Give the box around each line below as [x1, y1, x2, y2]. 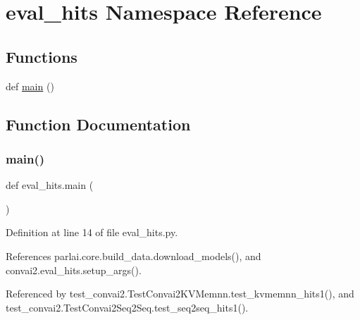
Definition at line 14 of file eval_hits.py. [6, 225, 178, 240]
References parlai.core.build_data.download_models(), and [6, 248, 261, 263]
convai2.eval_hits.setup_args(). [6, 262, 142, 277]
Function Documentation [6, 113, 191, 135]
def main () [6, 78, 54, 93]
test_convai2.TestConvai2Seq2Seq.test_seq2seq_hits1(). [6, 300, 249, 314]
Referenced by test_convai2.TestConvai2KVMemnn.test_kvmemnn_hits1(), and [6, 286, 354, 301]
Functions [6, 45, 77, 67]
